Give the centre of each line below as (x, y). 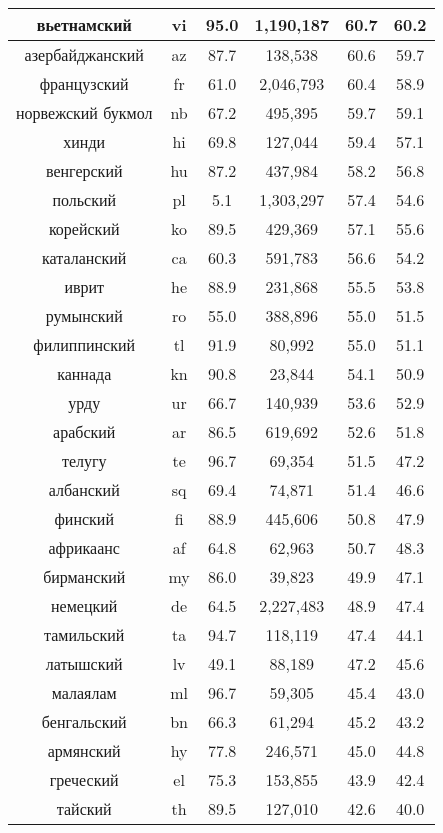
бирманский (84, 576)
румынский (84, 315)
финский (84, 518)
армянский (84, 750)
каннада (84, 373)
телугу (84, 460)
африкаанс (84, 547)
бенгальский (84, 721)
